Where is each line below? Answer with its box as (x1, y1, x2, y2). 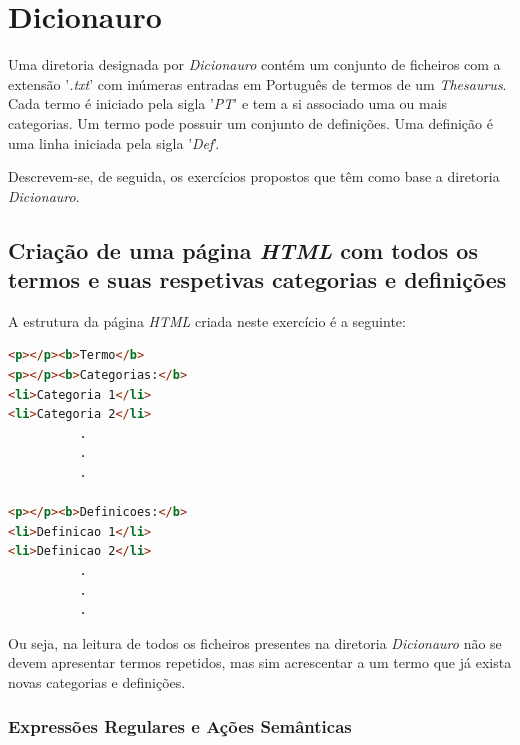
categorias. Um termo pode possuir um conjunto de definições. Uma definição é (8, 112, 493, 133)
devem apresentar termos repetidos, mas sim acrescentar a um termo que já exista (8, 652, 512, 673)
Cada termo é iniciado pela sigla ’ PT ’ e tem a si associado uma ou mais (8, 93, 448, 114)
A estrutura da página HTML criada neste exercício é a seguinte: (8, 310, 406, 331)
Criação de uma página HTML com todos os (8, 234, 478, 265)
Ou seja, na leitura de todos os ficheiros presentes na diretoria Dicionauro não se (8, 632, 502, 653)
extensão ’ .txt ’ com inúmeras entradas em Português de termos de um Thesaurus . (8, 73, 507, 94)
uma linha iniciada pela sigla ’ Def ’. (8, 132, 220, 153)
